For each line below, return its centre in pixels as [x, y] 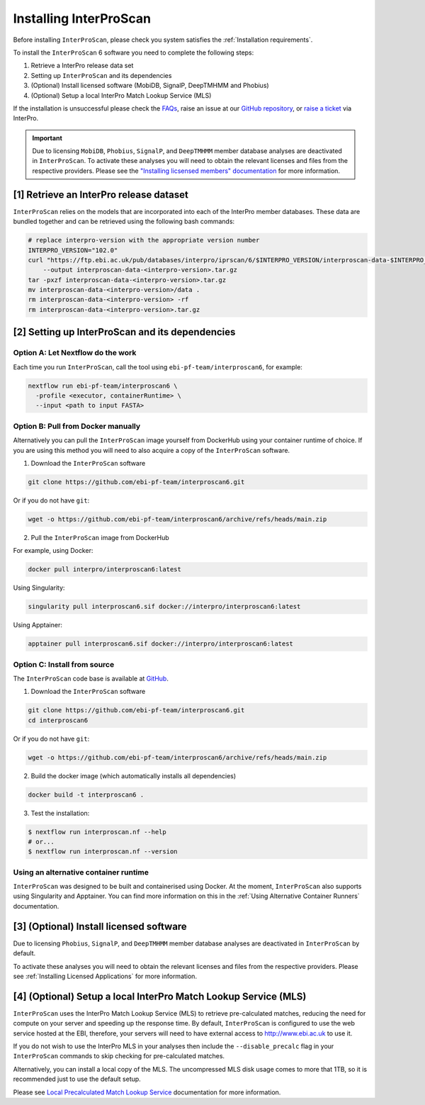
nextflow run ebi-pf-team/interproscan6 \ [103, 386]
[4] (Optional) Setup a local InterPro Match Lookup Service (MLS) [160, 996]
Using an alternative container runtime [81, 872]
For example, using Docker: [53, 551]
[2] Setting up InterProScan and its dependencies [124, 332]
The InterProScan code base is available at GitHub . [91, 678]
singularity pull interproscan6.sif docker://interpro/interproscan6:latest [164, 607]
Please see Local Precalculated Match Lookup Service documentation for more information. [147, 1092]
